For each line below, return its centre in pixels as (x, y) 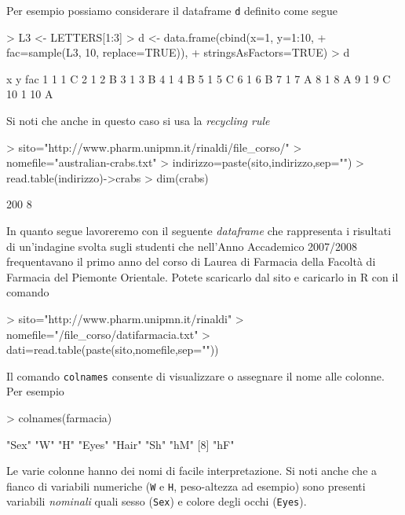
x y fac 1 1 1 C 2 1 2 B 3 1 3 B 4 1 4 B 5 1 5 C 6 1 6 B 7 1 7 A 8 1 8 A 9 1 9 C (199, 78)
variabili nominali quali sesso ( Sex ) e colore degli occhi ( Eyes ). (157, 501)
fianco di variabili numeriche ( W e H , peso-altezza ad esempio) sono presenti (186, 486)
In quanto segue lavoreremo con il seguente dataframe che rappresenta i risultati (199, 230)
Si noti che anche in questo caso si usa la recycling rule (138, 121)
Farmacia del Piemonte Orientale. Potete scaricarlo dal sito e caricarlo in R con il (202, 276)
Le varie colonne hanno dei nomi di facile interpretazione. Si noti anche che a (192, 471)
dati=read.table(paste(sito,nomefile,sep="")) (113, 349)
